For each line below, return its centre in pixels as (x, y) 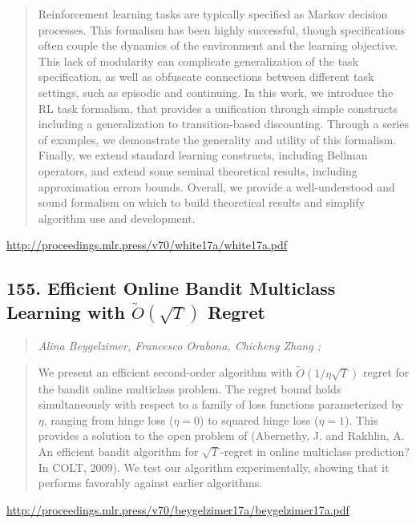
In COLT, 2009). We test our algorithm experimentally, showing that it (214, 467)
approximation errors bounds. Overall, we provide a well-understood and (216, 186)
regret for (386, 372)
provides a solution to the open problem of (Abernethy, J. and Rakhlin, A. (221, 435)
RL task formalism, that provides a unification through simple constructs (218, 108)
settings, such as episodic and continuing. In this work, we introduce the (216, 92)
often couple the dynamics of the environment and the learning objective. (218, 45)
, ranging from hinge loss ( (109, 419)
